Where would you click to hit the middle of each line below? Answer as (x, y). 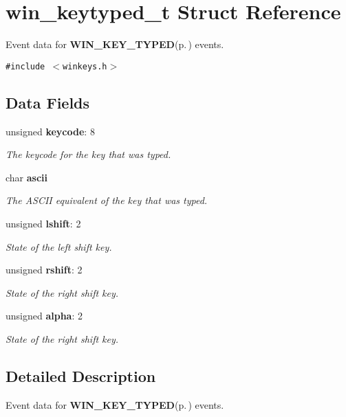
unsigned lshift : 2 (43, 223)
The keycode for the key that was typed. (88, 154)
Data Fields (48, 102)
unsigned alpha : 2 (44, 316)
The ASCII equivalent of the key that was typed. (107, 200)
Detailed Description (81, 375)
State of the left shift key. (59, 246)
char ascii (27, 177)
